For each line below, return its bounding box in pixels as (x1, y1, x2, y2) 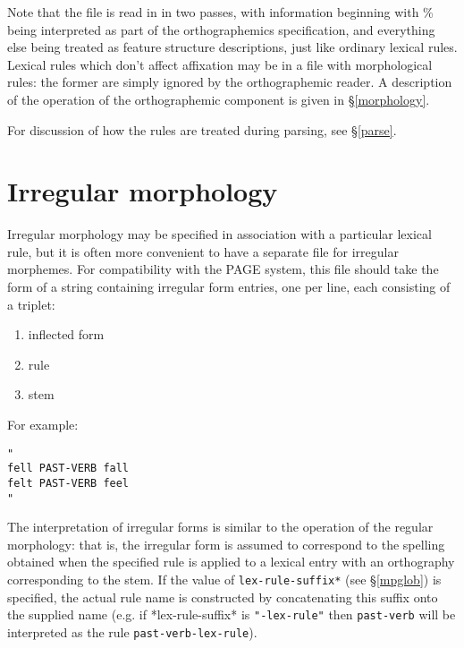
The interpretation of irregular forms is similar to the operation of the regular (7, 517, 434, 536)
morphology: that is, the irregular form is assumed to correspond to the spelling (7, 534, 445, 553)
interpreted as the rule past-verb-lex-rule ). (7, 622, 257, 641)
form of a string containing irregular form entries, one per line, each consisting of (7, 277, 451, 296)
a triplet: (7, 294, 55, 313)
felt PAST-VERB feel (7, 476, 130, 490)
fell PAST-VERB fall (7, 462, 130, 475)
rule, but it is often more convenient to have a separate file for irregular (7, 242, 399, 260)
